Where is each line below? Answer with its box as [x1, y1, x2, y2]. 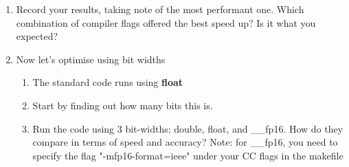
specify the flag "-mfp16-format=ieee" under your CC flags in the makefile [32, 148, 344, 162]
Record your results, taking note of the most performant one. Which [16, 2, 304, 16]
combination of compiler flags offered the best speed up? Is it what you [16, 15, 316, 30]
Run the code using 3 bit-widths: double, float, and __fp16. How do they [32, 121, 344, 135]
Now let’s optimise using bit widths [16, 52, 166, 66]
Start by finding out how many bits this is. [32, 98, 213, 112]
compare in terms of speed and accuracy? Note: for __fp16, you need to [32, 135, 338, 149]
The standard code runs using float [32, 75, 183, 89]
